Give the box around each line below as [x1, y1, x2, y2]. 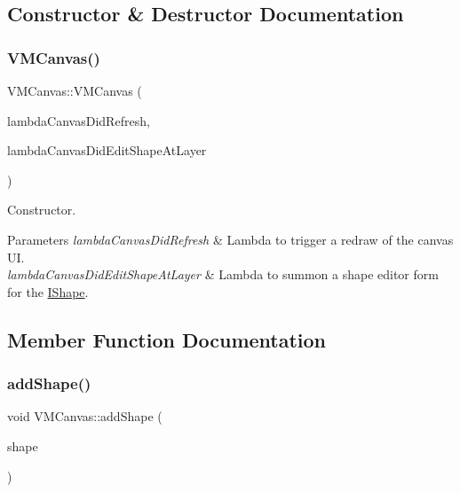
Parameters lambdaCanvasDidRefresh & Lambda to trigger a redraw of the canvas [7, 230, 454, 248]
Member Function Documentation [7, 325, 327, 353]
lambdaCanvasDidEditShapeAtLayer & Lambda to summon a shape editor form [7, 265, 439, 284]
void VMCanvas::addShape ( [7, 407, 163, 426]
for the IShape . [7, 282, 89, 301]
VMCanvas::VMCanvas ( [7, 82, 142, 99]
